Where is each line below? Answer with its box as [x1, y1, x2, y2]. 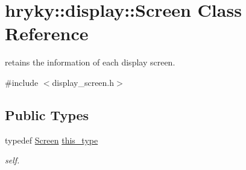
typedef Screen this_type [5, 133, 98, 146]
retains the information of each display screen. [5, 56, 175, 68]
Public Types [5, 105, 89, 124]
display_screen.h [52, 76, 115, 88]
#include [5, 76, 39, 88]
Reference [5, 21, 89, 46]
